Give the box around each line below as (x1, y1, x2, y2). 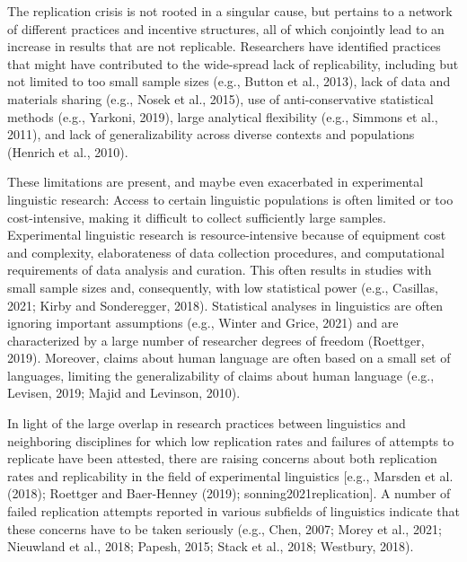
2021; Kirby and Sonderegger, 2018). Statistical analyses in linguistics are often (7, 295, 444, 314)
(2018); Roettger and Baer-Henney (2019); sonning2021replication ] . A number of (7, 484, 451, 503)
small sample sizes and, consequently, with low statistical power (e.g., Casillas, (7, 277, 438, 296)
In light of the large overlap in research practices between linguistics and (7, 414, 406, 433)
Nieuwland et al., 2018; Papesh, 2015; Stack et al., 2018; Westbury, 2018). (7, 537, 414, 556)
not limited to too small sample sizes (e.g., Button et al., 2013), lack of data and (7, 72, 451, 91)
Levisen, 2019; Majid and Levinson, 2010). (7, 383, 241, 402)
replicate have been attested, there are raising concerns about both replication (7, 449, 437, 468)
